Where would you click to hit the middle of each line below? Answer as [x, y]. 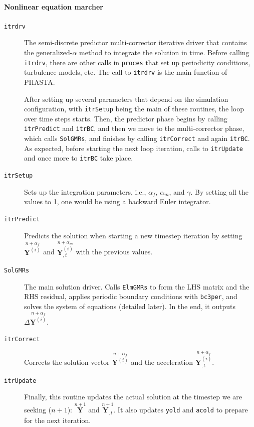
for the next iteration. [58, 420]
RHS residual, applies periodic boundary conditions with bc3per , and [131, 296]
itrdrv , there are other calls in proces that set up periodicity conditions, [137, 62]
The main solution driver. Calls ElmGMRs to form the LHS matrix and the [137, 286]
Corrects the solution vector [67, 362]
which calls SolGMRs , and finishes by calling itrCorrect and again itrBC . [137, 138]
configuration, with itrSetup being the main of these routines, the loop [134, 109]
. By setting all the [219, 191]
